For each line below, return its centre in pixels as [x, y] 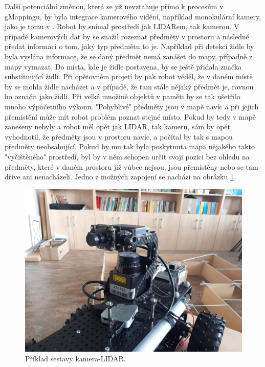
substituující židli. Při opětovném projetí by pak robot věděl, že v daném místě [129, 76]
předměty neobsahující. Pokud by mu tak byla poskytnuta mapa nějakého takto [130, 146]
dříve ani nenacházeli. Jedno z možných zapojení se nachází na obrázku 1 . [120, 177]
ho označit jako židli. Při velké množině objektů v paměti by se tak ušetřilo [123, 96]
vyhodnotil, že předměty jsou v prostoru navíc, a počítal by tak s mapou [119, 136]
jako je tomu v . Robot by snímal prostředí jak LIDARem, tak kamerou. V [122, 26]
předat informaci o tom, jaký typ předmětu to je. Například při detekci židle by [129, 46]
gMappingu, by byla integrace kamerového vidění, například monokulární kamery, [133, 16]
